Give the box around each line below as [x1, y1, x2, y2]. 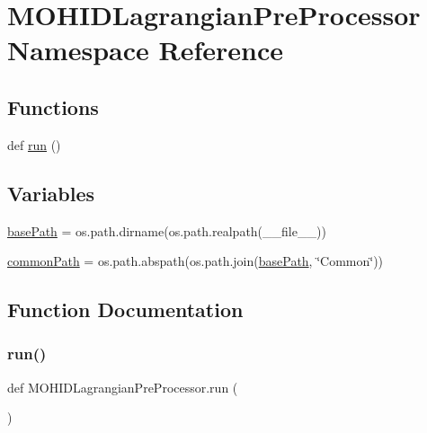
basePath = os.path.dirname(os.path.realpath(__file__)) [7, 221, 326, 240]
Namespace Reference [7, 31, 283, 68]
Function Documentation [7, 296, 244, 323]
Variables [7, 179, 95, 207]
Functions [7, 93, 99, 120]
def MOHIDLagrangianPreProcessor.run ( [7, 377, 238, 396]
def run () [7, 135, 61, 154]
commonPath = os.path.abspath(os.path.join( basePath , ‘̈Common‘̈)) [7, 252, 384, 270]
